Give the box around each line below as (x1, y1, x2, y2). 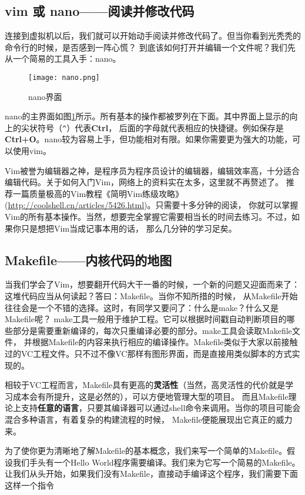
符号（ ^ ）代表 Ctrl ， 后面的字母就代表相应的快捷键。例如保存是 (37, 121, 284, 133)
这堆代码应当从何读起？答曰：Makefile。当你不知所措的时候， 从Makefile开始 (5, 290, 298, 302)
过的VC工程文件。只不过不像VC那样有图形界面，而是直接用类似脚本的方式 (5, 347, 292, 359)
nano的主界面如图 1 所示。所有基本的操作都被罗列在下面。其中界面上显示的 (5, 110, 290, 122)
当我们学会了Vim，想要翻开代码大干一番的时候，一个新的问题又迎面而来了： (5, 278, 300, 290)
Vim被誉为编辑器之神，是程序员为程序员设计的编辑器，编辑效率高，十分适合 (5, 164, 300, 176)
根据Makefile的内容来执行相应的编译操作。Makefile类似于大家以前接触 (32, 336, 298, 348)
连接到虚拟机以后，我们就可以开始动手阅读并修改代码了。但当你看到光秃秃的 (5, 29, 301, 42)
